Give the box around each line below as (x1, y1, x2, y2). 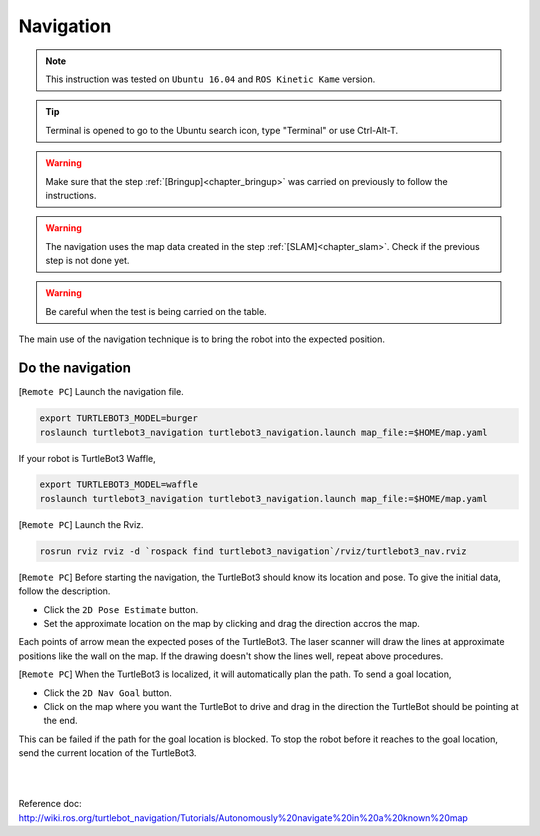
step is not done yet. (45, 255, 130, 267)
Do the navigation (18, 360, 132, 377)
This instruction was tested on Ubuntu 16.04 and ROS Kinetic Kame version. (45, 73, 376, 85)
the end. (43, 715, 78, 727)
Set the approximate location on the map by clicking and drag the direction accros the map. (43, 618, 420, 629)
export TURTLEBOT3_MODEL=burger (39, 413, 199, 424)
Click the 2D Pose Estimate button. (43, 603, 199, 615)
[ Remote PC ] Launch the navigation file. (18, 386, 184, 398)
